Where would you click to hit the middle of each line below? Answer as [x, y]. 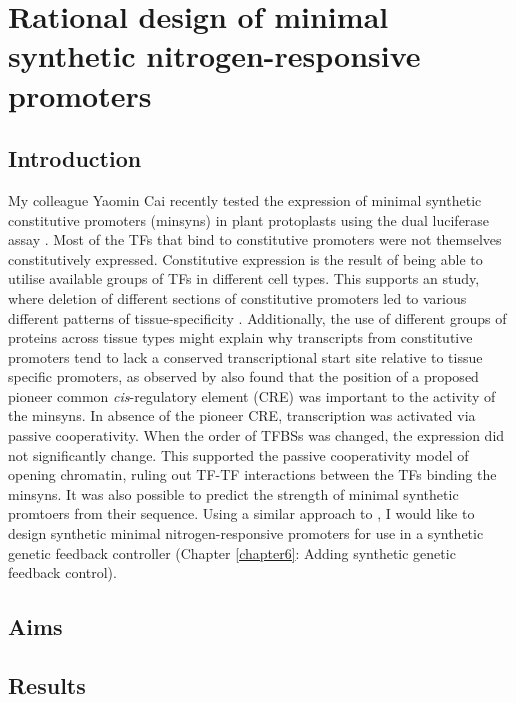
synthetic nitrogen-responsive [214, 55]
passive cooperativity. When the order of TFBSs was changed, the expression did [256, 435]
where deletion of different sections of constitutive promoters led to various [237, 297]
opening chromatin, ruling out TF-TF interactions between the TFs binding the [252, 474]
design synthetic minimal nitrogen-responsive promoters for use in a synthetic [246, 533]
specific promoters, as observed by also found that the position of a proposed [243, 376]
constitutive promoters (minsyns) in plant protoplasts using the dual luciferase [249, 219]
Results [47, 685]
